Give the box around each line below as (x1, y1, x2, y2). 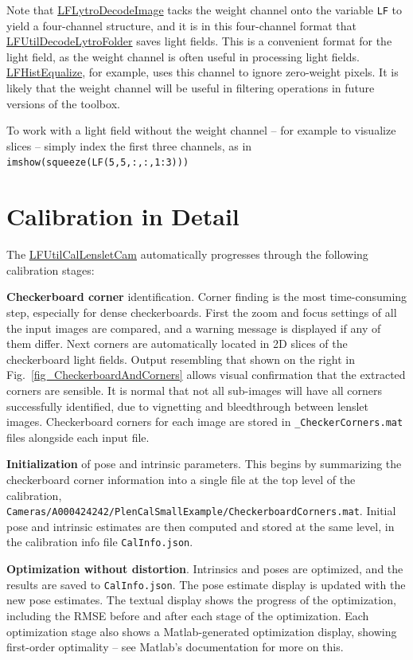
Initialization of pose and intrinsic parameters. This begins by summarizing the (6, 455, 402, 472)
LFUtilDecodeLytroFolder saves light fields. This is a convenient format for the (6, 33, 392, 49)
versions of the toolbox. (6, 95, 120, 111)
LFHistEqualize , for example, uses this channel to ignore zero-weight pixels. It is (6, 64, 399, 80)
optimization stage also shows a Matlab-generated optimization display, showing (6, 623, 397, 639)
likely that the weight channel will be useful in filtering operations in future (6, 80, 375, 96)
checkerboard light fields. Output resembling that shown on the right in (6, 350, 355, 367)
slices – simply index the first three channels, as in (6, 137, 252, 154)
